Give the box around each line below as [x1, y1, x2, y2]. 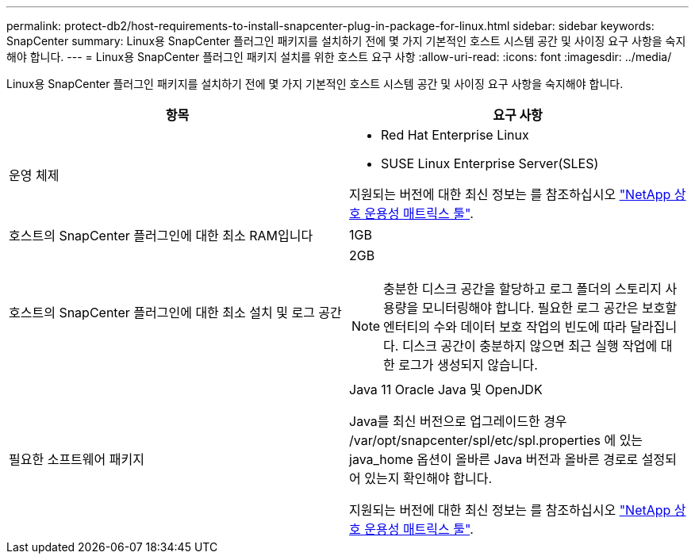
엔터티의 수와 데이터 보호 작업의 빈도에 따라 [383, 319, 627, 335]
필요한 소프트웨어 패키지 [9, 451, 144, 467]
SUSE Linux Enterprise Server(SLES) [381, 155, 599, 171]
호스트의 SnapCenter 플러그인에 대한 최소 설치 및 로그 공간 [9, 305, 342, 320]
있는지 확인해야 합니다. [364, 470, 493, 486]
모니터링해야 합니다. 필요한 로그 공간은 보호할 [421, 300, 678, 316]
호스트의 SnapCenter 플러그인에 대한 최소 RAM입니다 [9, 228, 313, 244]
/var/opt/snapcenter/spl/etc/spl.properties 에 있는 [349, 432, 643, 448]
